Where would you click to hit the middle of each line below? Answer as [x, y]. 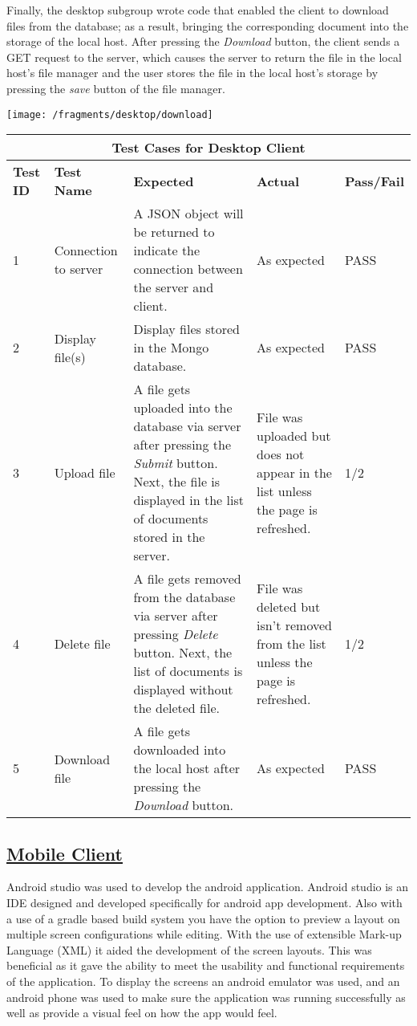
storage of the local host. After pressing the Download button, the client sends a [203, 41]
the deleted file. [176, 708]
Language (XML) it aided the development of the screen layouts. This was [189, 949]
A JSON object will [188, 214]
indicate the [167, 250]
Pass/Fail [374, 181]
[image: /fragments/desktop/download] [110, 114]
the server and [174, 287]
